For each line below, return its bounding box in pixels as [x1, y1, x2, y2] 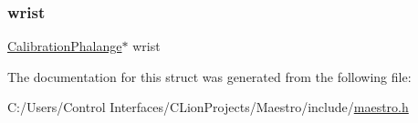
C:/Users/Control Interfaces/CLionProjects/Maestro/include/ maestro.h [7, 97, 409, 117]
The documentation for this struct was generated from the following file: [7, 67, 412, 86]
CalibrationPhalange [7, 36, 122, 56]
